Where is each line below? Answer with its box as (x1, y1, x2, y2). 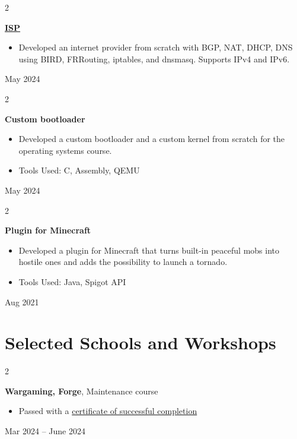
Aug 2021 (5, 295, 39, 308)
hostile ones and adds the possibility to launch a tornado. (18, 255, 228, 268)
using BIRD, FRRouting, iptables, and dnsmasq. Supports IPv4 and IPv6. (18, 52, 290, 65)
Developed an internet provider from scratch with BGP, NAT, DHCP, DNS (18, 41, 293, 53)
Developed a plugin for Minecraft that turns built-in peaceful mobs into (18, 244, 279, 256)
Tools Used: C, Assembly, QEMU (18, 164, 140, 176)
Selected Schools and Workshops (5, 330, 276, 355)
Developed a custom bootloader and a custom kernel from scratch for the (18, 132, 285, 145)
